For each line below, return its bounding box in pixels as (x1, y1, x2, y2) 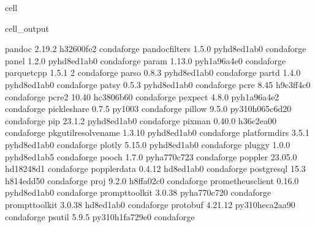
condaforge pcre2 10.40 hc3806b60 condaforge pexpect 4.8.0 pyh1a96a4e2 (5, 90, 279, 103)
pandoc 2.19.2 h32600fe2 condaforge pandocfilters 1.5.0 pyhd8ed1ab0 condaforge (5, 42, 306, 55)
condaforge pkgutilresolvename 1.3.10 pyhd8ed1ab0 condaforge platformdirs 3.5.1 (5, 126, 309, 139)
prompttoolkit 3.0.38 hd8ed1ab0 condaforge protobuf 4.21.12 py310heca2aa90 (5, 198, 295, 210)
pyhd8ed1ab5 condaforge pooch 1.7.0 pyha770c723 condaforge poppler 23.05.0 (5, 150, 297, 163)
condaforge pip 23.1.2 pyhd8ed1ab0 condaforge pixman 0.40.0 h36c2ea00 (5, 114, 277, 127)
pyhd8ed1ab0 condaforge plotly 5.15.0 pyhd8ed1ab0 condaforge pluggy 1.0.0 (5, 138, 290, 151)
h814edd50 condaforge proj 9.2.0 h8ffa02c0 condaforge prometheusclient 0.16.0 (5, 174, 299, 187)
